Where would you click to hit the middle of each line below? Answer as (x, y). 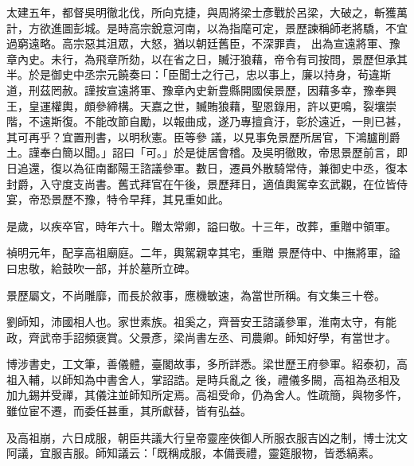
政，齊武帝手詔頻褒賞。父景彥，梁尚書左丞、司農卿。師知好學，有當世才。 (201, 337)
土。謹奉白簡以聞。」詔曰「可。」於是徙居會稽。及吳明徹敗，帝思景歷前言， (201, 152)
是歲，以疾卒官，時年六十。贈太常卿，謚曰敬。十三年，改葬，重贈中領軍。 (201, 225)
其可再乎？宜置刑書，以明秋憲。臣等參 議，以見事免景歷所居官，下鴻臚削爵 (203, 136)
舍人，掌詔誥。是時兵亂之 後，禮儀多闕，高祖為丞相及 (259, 379)
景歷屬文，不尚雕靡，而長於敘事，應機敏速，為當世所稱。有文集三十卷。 (196, 295)
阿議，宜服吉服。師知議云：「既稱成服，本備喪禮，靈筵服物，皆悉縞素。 (193, 453)
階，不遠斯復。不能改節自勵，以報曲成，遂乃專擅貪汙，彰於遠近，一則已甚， (207, 121)
